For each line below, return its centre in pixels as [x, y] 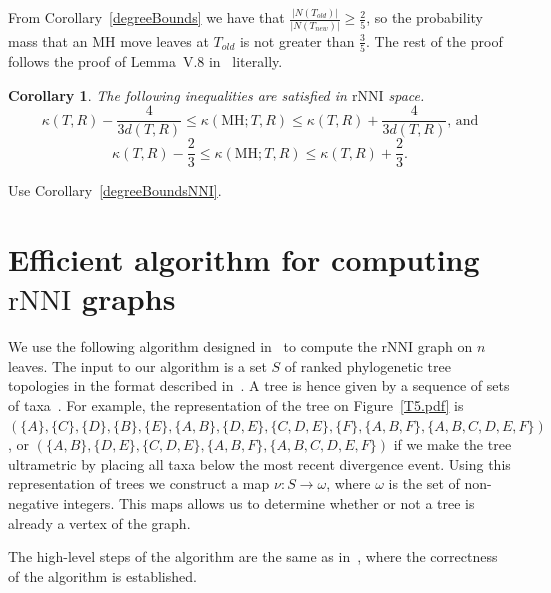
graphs [128, 298]
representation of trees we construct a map [139, 483]
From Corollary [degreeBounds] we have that [146, 17]
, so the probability [424, 17]
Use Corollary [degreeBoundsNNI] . [115, 190]
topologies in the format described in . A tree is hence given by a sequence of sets [259, 385]
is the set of [424, 483]
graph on [445, 346]
